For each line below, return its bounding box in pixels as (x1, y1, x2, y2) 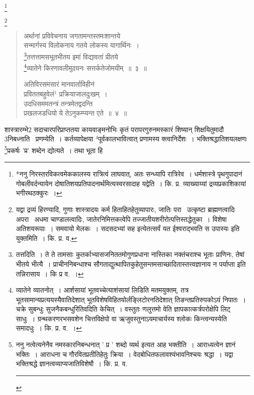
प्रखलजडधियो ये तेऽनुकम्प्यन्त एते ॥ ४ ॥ (23, 108, 127, 118)
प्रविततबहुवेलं (23, 88, 55, 99)
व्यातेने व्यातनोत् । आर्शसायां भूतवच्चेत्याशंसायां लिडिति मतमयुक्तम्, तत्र (16, 285, 189, 295)
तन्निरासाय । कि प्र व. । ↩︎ (16, 268, 84, 278)
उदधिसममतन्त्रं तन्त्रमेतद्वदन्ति (23, 98, 93, 108)
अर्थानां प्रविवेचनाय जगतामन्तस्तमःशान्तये (23, 30, 120, 40)
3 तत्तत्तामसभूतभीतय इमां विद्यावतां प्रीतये (23, 50, 118, 61)
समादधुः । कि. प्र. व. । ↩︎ (16, 323, 82, 333)
